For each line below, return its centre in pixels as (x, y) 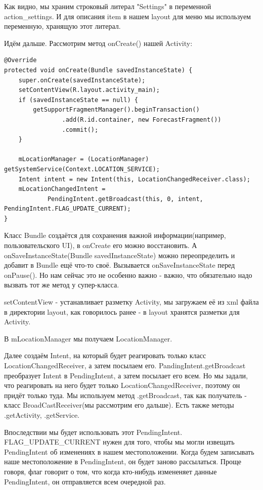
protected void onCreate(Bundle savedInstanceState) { (98, 70)
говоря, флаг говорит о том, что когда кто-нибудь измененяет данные (111, 471)
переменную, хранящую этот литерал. (62, 26)
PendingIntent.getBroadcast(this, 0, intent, (125, 199)
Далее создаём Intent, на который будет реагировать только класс (105, 355)
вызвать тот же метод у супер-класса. (62, 285)
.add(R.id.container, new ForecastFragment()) (142, 119)
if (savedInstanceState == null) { (78, 100)
